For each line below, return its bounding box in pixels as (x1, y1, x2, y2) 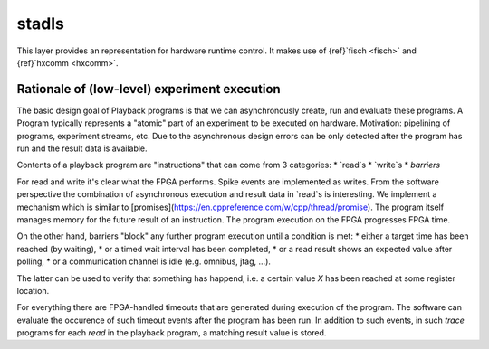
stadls (16, 14, 65, 33)
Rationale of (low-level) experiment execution (16, 81, 281, 97)
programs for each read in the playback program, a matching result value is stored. (16, 327, 327, 338)
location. (16, 285, 50, 296)
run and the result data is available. (16, 143, 149, 154)
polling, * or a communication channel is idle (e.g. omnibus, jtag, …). (16, 256, 272, 267)
